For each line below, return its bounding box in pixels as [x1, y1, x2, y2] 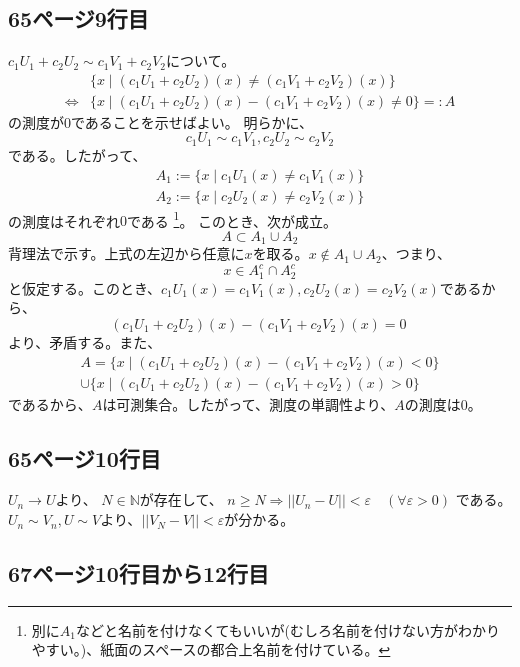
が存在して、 [139, 489, 223, 510]
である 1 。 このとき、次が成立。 [127, 207, 338, 231]
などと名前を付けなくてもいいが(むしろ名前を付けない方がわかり [75, 619, 501, 640]
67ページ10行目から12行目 [8, 558, 270, 589]
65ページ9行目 [8, 3, 149, 34]
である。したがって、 [8, 144, 147, 165]
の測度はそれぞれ [8, 210, 120, 231]
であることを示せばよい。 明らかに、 [71, 111, 314, 132]
